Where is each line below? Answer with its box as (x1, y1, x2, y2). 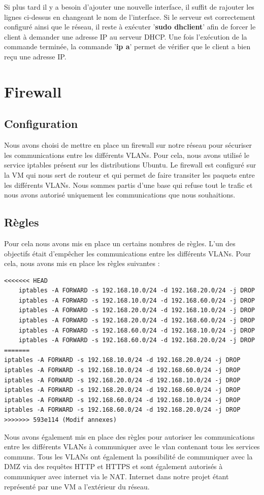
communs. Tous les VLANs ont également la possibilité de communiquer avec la (4, 451, 253, 461)
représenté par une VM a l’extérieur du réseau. (4, 481, 150, 491)
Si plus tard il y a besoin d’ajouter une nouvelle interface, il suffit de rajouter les (4, 2, 254, 12)
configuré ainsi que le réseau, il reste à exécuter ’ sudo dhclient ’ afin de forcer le (4, 21, 256, 32)
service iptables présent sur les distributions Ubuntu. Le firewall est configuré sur (4, 159, 256, 170)
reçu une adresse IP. (4, 51, 67, 61)
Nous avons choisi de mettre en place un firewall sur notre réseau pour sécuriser (4, 140, 252, 150)
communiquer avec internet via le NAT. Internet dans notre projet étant (4, 471, 229, 481)
